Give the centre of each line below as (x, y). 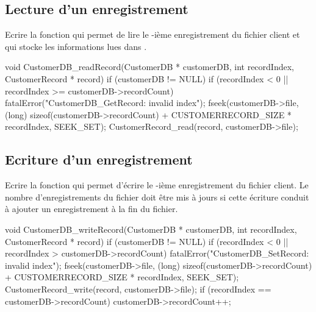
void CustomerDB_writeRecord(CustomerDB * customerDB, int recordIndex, (151, 229)
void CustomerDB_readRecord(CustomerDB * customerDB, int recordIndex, (149, 67)
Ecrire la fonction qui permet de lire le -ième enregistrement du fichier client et (153, 34)
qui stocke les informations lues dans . (76, 46)
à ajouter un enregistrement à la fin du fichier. (92, 209)
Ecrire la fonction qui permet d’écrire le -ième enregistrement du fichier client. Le (157, 185)
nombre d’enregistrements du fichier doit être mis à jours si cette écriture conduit (157, 197)
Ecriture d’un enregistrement (99, 159)
